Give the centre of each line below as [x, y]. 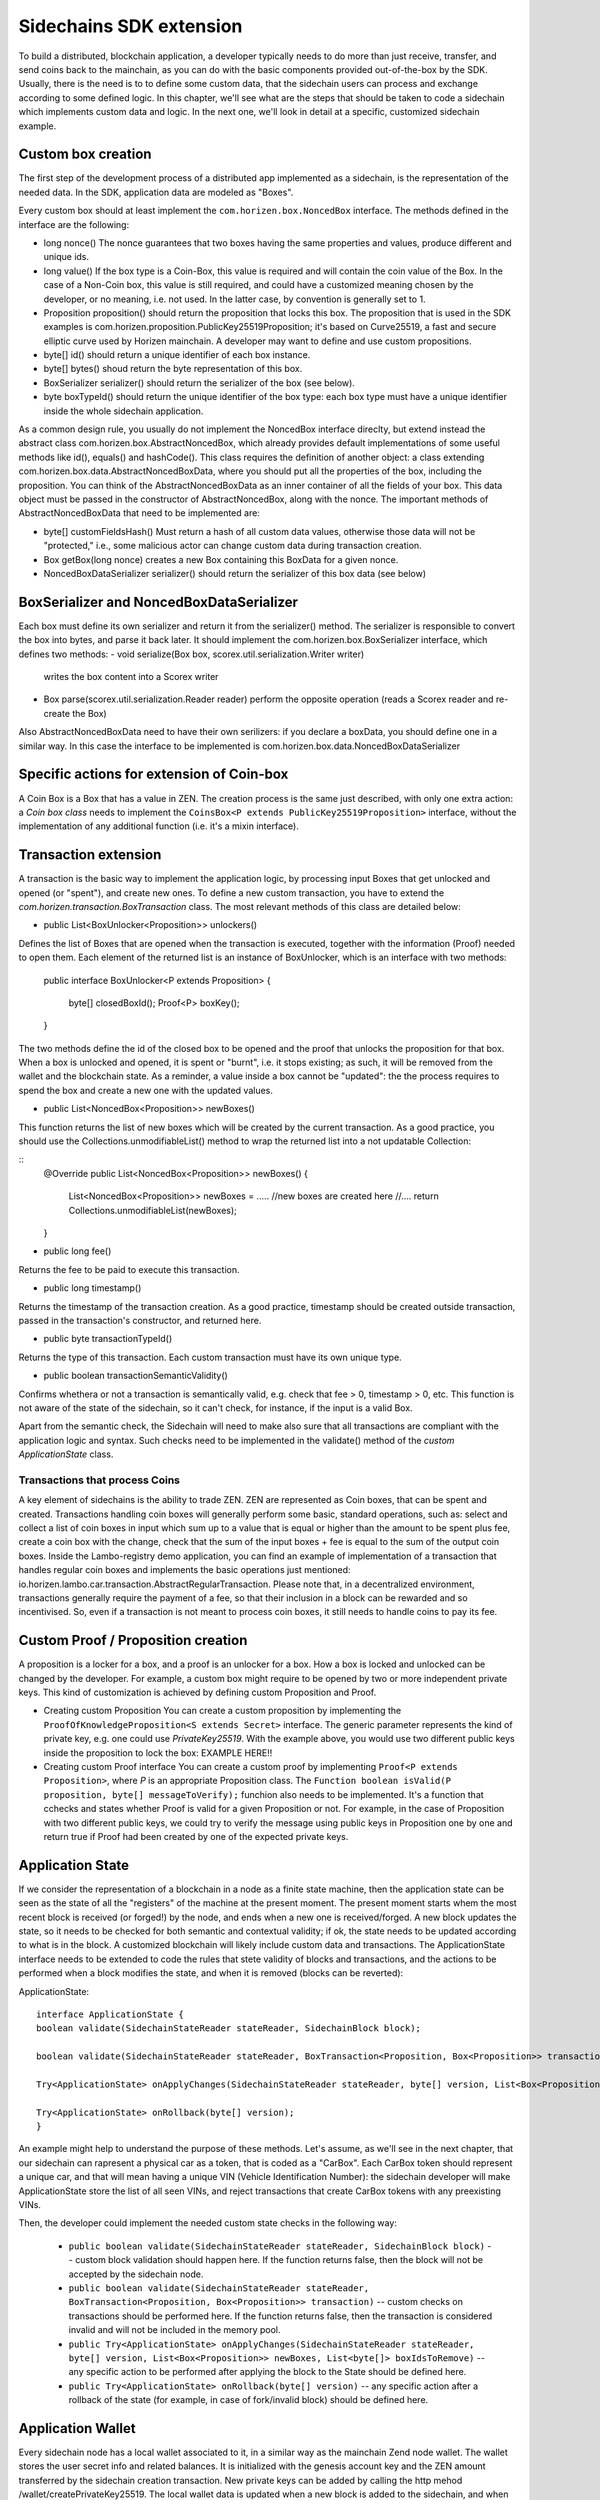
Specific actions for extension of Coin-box [153, 774]
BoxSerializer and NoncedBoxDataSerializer [158, 601]
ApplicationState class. [66, 1454]
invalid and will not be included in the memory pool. [174, 2330]
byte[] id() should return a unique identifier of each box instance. [177, 355]
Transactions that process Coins [99, 1480]
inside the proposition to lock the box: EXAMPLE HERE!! [158, 1752]
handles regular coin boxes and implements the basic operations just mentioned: [184, 1570]
